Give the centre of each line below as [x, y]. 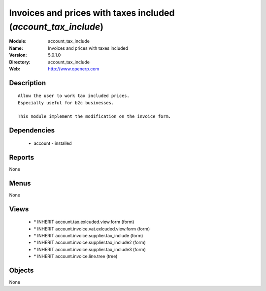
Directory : [20, 62]
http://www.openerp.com [74, 68]
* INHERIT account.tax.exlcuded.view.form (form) [84, 222]
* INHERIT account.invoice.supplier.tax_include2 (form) [90, 242]
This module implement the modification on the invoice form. [95, 116]
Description [28, 83]
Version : [18, 55]
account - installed [53, 143]
